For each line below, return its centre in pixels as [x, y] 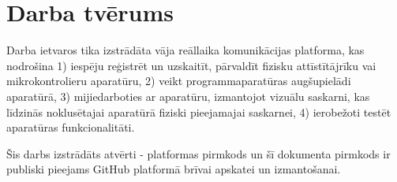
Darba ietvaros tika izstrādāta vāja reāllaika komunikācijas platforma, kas [185, 50]
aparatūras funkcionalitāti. [71, 127]
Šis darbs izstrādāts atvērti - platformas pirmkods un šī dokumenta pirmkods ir [198, 153]
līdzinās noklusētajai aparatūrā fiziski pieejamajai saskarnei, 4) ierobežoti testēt [199, 111]
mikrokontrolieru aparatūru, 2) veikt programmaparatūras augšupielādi [179, 81]
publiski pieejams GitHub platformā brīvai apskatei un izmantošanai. [174, 169]
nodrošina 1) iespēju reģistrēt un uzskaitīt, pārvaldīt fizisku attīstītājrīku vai [191, 65]
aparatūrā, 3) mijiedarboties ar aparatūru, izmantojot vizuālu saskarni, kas [188, 96]
